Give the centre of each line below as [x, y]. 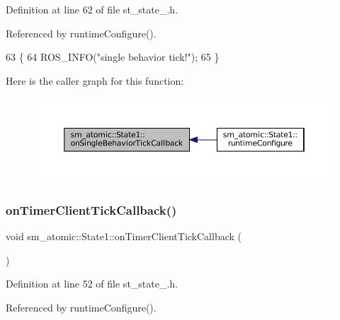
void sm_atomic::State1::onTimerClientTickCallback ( [124, 236]
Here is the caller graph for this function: [95, 80]
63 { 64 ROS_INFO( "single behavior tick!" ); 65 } [113, 57]
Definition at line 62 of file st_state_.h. [92, 9]
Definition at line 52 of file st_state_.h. [92, 284]
